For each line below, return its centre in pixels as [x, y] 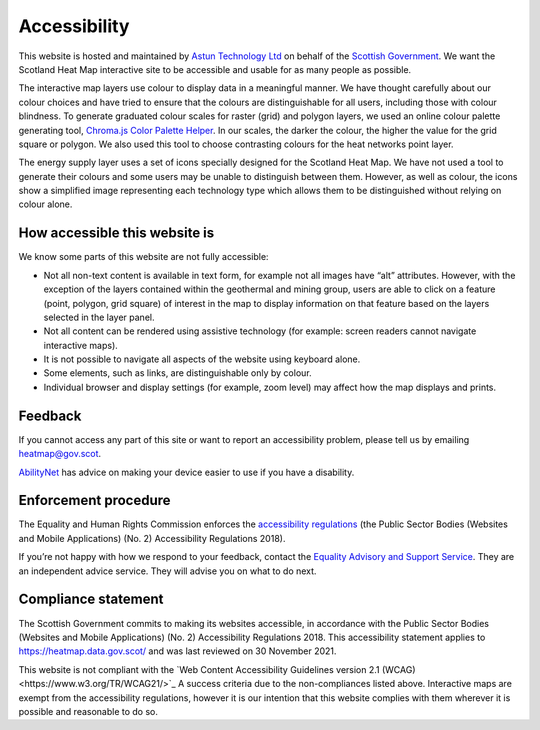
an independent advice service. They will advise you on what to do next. [167, 571]
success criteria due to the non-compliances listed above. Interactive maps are [349, 684]
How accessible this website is [116, 233]
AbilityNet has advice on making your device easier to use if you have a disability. [186, 472]
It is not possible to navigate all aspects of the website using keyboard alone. [202, 359]
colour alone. [45, 204]
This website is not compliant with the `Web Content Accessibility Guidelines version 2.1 [199, 669]
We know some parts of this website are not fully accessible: [143, 257]
